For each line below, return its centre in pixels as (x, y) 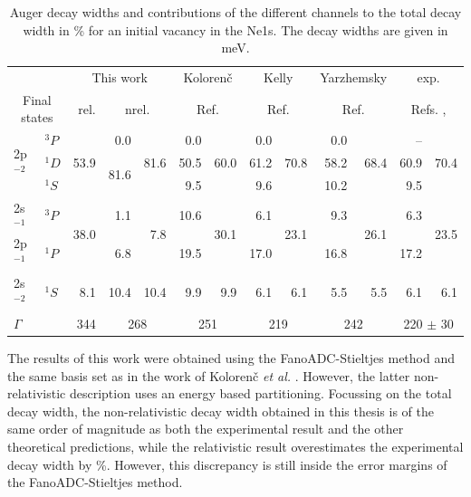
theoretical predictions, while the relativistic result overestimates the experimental (235, 446)
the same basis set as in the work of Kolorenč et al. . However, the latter (209, 375)
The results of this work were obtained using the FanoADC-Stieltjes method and (231, 358)
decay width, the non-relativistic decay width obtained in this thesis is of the (221, 411)
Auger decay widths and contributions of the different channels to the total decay (235, 12)
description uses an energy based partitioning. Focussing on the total (260, 393)
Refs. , (428, 108)
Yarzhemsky (354, 77)
